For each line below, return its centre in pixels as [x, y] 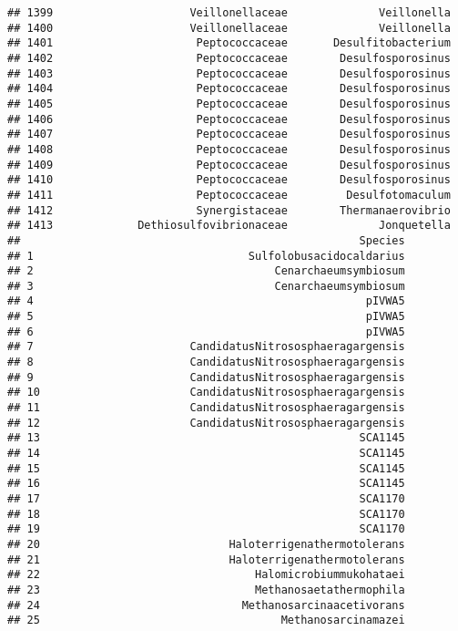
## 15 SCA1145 [206, 468]
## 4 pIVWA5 [206, 301]
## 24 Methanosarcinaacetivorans [206, 605]
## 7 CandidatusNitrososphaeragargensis [206, 347]
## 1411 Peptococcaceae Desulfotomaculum [229, 195]
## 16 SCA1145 [206, 484]
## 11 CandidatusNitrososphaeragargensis [206, 408]
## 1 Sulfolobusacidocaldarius [206, 256]
